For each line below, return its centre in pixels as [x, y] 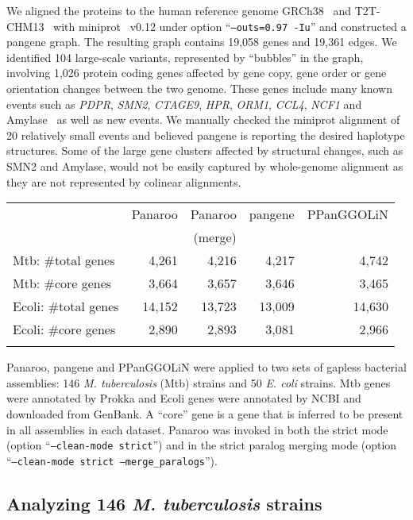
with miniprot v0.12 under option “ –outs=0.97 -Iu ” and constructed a [230, 26]
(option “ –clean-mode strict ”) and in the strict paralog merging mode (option [202, 445]
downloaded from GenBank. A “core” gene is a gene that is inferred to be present [205, 413]
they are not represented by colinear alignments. [124, 181]
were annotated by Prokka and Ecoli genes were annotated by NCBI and [184, 398]
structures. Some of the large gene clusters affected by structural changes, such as [205, 150]
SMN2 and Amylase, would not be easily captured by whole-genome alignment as [205, 166]
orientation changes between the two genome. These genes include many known [199, 89]
